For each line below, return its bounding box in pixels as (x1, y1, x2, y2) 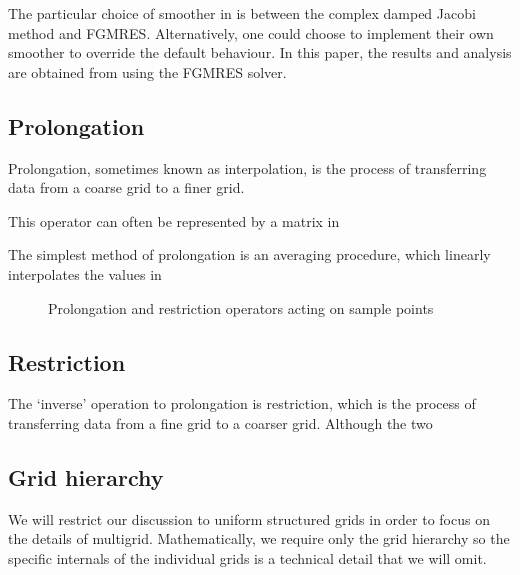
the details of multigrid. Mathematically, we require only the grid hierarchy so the (8, 528, 510, 549)
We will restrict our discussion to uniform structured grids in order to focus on (8, 508, 490, 529)
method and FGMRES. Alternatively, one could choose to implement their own (8, 22, 494, 43)
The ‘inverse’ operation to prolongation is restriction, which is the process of (8, 393, 476, 414)
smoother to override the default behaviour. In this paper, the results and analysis (8, 42, 512, 63)
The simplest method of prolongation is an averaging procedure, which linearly (8, 244, 491, 265)
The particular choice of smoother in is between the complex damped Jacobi (8, 3, 476, 23)
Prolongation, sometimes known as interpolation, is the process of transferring (8, 157, 487, 178)
